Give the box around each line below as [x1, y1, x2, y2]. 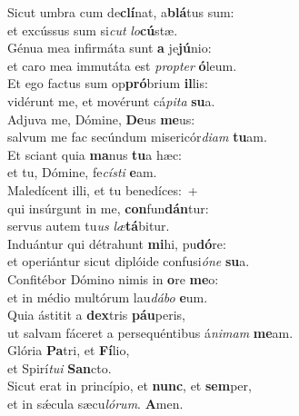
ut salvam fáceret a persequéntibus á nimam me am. [7, 322, 294, 342]
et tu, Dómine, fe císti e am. [7, 163, 157, 182]
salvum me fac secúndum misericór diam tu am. [7, 127, 267, 146]
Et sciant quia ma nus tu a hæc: [7, 144, 182, 163]
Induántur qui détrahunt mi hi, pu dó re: [7, 233, 226, 253]
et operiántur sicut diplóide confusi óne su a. [7, 252, 250, 271]
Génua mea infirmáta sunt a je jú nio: [7, 38, 212, 57]
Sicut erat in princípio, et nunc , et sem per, [7, 376, 252, 395]
